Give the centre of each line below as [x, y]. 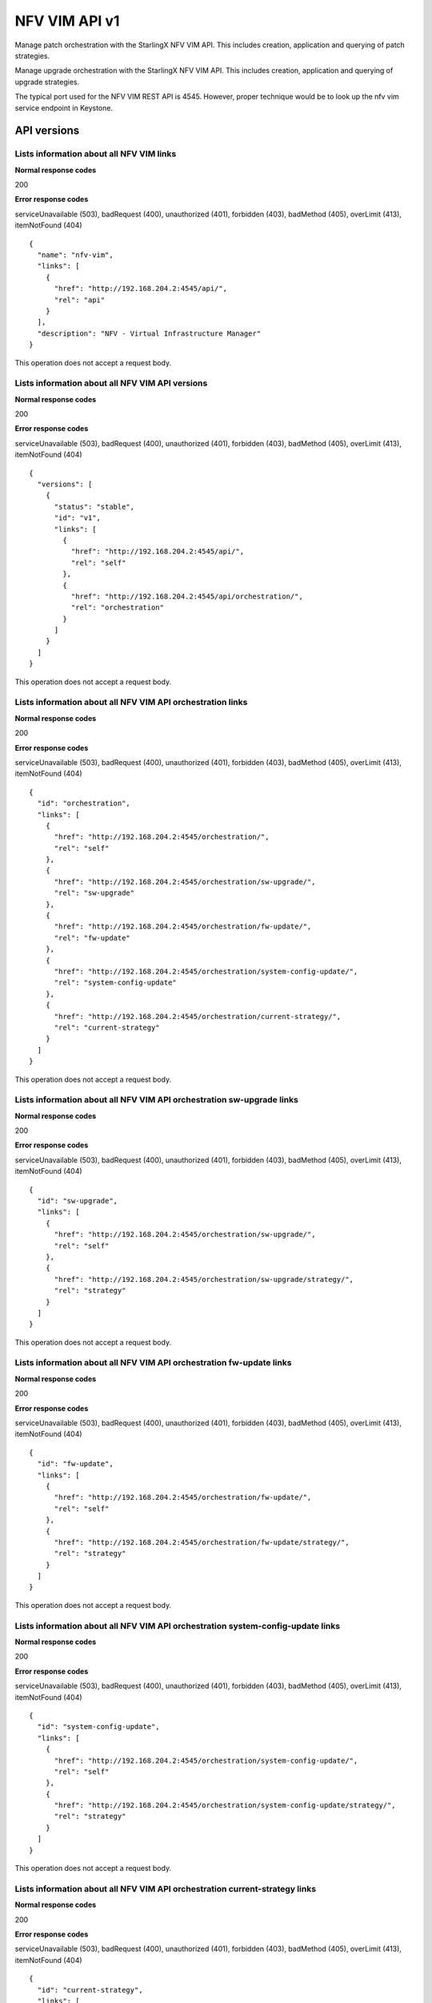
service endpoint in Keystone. [64, 107]
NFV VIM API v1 [67, 21]
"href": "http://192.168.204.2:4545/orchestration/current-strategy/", [198, 1016]
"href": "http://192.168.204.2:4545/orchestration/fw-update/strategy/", [202, 1542]
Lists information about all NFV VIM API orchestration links [131, 703]
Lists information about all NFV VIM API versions [111, 383]
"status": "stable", [94, 506]
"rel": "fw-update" [92, 938]
